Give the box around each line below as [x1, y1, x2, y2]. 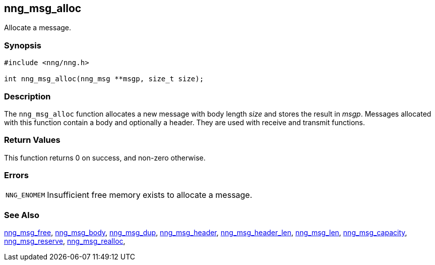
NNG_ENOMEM [6, 191, 45, 199]
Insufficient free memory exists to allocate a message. [47, 190, 253, 200]
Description [4, 91, 51, 101]
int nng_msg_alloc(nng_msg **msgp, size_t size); [4, 75, 204, 83]
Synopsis [4, 40, 41, 50]
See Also [4, 209, 39, 220]
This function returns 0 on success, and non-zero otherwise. [4, 153, 206, 162]
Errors [4, 170, 29, 181]
